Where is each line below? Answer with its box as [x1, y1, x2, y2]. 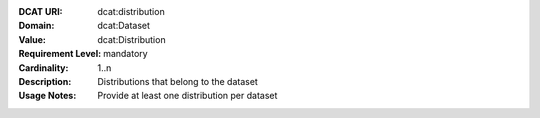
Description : [18, 75, 72, 87]
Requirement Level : [18, 48, 102, 60]
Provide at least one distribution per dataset [97, 90, 278, 102]
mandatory [103, 48, 149, 60]
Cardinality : [18, 61, 69, 74]
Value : [18, 33, 47, 45]
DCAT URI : [18, 6, 64, 17]
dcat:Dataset [97, 20, 150, 32]
